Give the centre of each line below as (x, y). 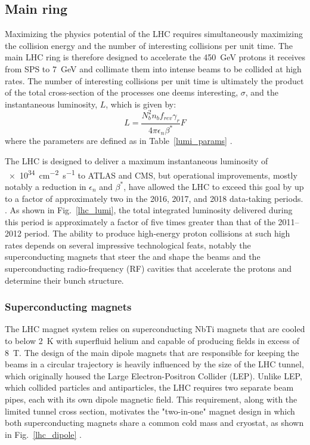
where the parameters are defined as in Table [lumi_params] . (119, 141)
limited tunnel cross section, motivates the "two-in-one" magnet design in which (150, 411)
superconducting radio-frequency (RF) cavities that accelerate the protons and (148, 268)
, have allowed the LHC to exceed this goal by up (214, 186)
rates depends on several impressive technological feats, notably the (128, 245)
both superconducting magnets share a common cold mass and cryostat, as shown (154, 423)
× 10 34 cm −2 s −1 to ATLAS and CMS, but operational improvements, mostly (153, 174)
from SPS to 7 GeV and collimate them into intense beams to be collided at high (153, 68)
